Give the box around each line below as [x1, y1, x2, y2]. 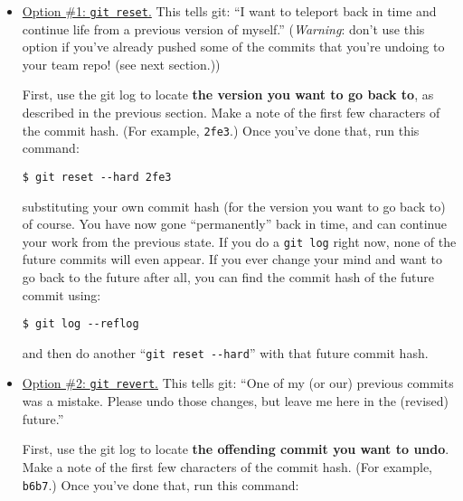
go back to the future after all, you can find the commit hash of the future [22, 267, 435, 286]
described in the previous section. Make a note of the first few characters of [22, 103, 440, 122]
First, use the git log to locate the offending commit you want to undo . [22, 440, 449, 458]
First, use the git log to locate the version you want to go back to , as [22, 85, 434, 104]
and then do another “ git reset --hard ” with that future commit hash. [22, 343, 429, 362]
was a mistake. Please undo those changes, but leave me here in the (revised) [22, 392, 449, 411]
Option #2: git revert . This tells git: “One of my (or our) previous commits [22, 373, 454, 392]
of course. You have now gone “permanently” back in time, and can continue [22, 214, 447, 233]
